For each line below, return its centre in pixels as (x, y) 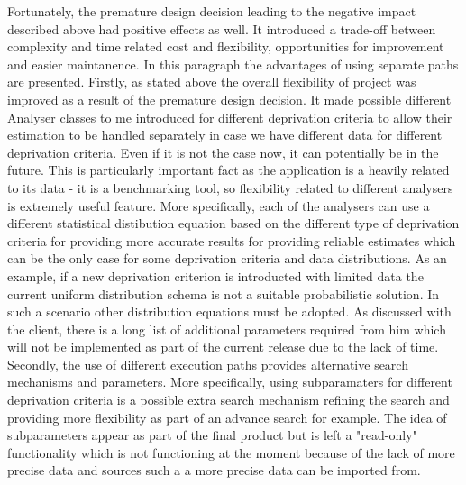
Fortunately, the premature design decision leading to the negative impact (212, 11)
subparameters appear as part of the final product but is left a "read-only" (212, 435)
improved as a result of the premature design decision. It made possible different (229, 99)
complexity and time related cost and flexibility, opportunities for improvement (226, 46)
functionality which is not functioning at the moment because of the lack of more (231, 452)
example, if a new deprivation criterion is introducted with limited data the (215, 275)
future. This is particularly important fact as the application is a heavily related (228, 170)
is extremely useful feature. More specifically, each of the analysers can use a (219, 205)
